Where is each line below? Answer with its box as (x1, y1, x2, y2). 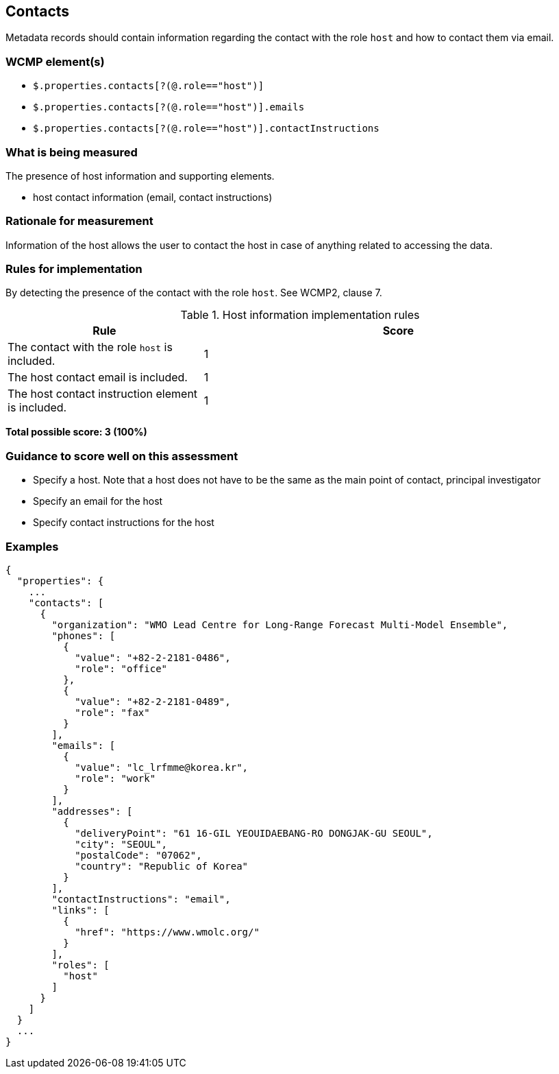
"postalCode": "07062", (75, 849, 202, 861)
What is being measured (5, 145, 138, 159)
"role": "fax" (75, 706, 150, 718)
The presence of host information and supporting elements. (5, 169, 275, 182)
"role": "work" (75, 772, 156, 784)
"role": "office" (75, 663, 168, 674)
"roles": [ (51, 959, 110, 970)
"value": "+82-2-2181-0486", (75, 652, 231, 663)
